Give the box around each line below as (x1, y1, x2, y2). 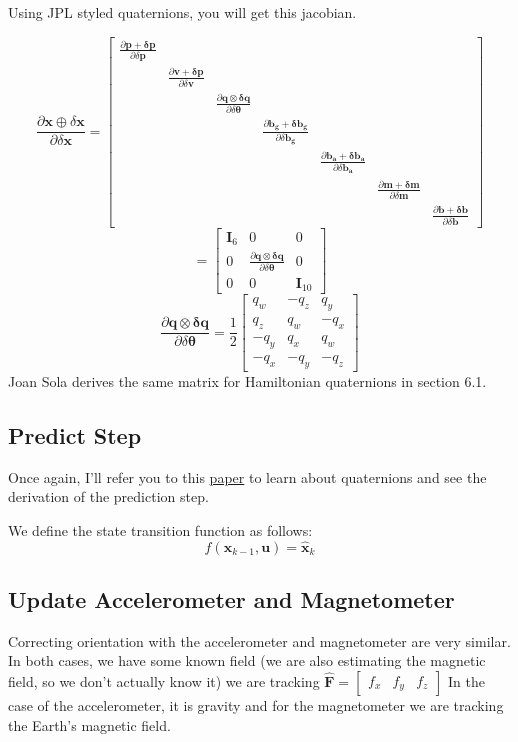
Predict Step (8, 419, 142, 450)
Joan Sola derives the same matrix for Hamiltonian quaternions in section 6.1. (8, 370, 487, 391)
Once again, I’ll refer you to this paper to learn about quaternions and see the (8, 466, 487, 487)
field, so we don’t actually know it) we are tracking (8, 670, 320, 691)
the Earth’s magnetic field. (8, 714, 171, 735)
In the (447, 670, 485, 691)
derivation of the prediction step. (8, 486, 209, 507)
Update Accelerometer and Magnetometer (8, 583, 455, 614)
